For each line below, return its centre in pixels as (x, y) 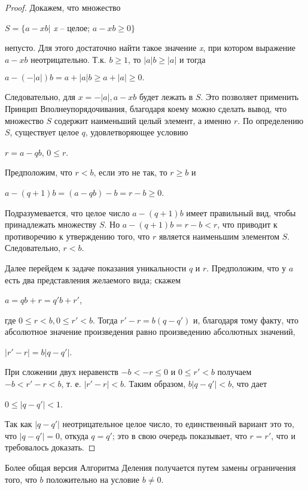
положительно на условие (93, 479)
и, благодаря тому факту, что (246, 320)
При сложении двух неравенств (62, 372)
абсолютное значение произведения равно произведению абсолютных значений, (150, 332)
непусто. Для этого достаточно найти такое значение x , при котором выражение (150, 48)
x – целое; (72, 27)
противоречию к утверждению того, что (77, 236)
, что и (283, 435)
